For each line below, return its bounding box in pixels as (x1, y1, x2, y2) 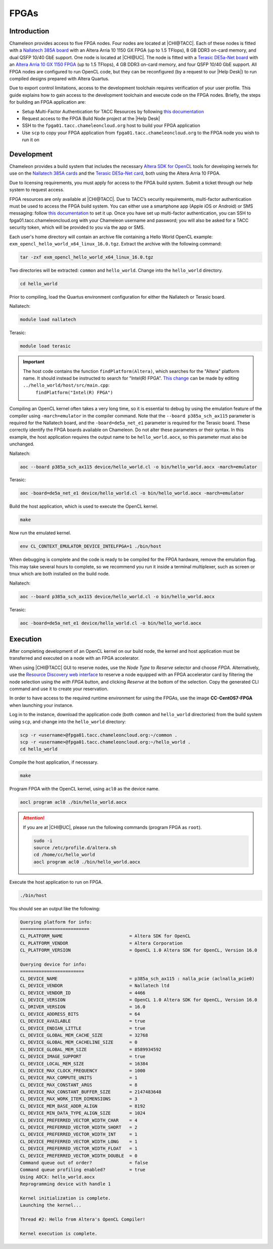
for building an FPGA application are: (9, 99, 86, 105)
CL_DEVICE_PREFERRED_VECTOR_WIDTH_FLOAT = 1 (20, 1146, 138, 1151)
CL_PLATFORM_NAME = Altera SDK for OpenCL (20, 933, 191, 939)
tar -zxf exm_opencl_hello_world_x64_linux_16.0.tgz (20, 254, 154, 260)
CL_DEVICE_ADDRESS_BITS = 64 (20, 1011, 140, 1017)
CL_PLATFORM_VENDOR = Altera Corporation (20, 940, 183, 946)
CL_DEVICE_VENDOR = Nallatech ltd (20, 983, 169, 989)
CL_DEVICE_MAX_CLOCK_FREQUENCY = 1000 (20, 1068, 146, 1073)
